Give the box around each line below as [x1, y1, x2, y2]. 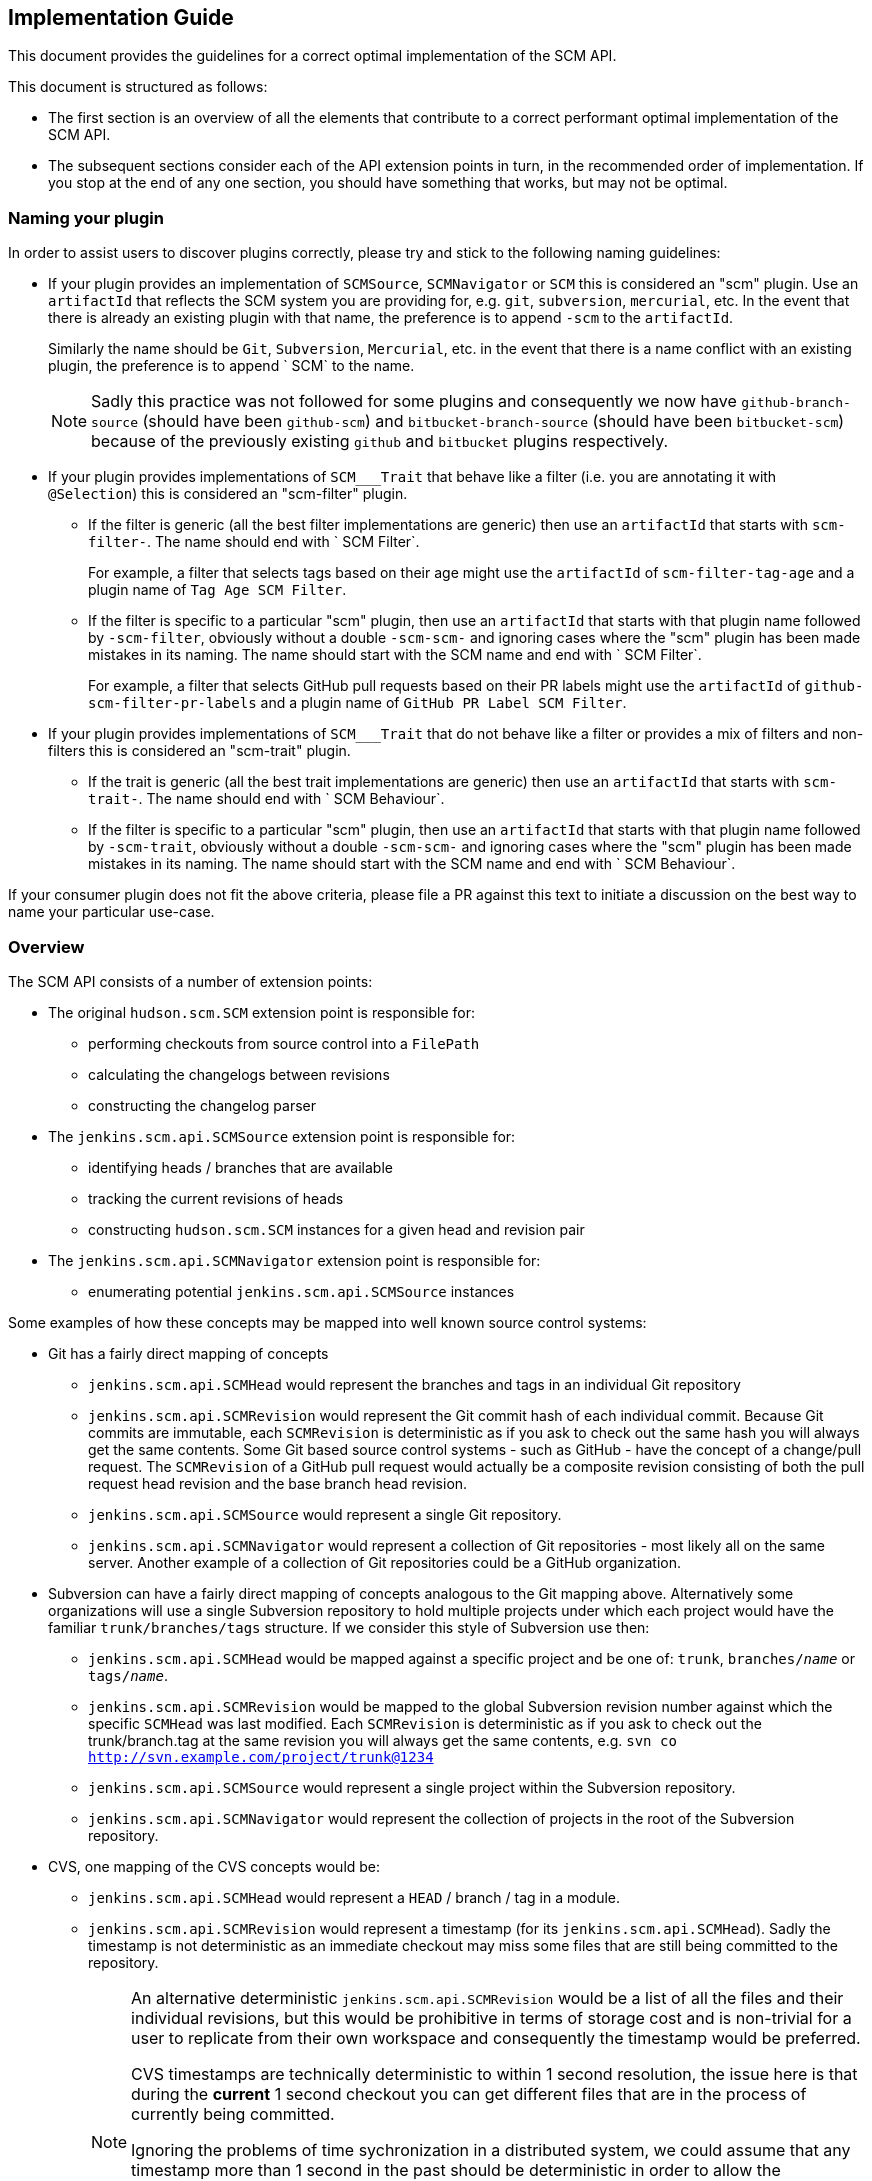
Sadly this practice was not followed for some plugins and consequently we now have [91, 391, 737, 412]
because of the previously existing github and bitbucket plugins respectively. [91, 431, 669, 452]
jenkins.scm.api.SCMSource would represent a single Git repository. [88, 1505, 562, 1523]
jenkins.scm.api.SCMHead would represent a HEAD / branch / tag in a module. [88, 1888, 621, 1906]
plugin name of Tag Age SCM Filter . [88, 581, 347, 599]
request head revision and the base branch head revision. [88, 1474, 468, 1492]
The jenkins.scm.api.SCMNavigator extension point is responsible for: [48, 1251, 541, 1269]
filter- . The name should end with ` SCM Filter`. [88, 533, 420, 551]
